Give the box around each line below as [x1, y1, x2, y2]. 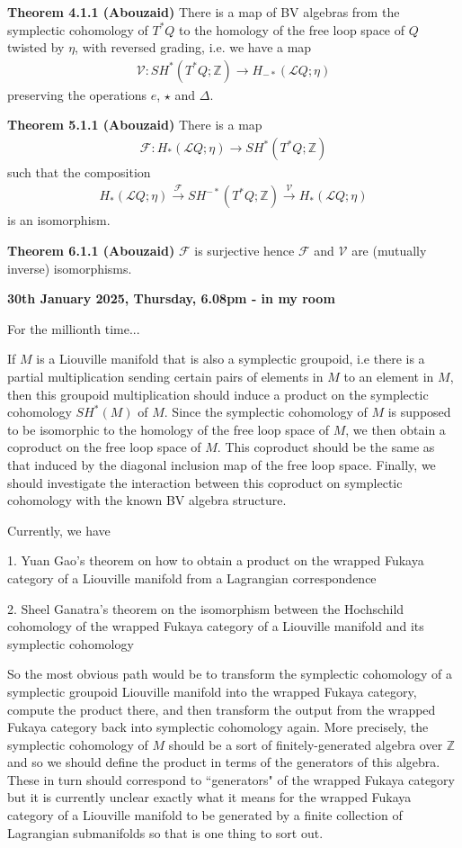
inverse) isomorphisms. [7, 258, 132, 277]
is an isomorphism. [7, 211, 111, 230]
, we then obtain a [345, 419, 446, 438]
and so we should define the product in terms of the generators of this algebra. [7, 753, 440, 771]
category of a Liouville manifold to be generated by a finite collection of [7, 806, 403, 825]
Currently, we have [7, 520, 111, 539]
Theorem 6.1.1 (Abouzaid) [7, 241, 175, 260]
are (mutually [351, 241, 427, 260]
